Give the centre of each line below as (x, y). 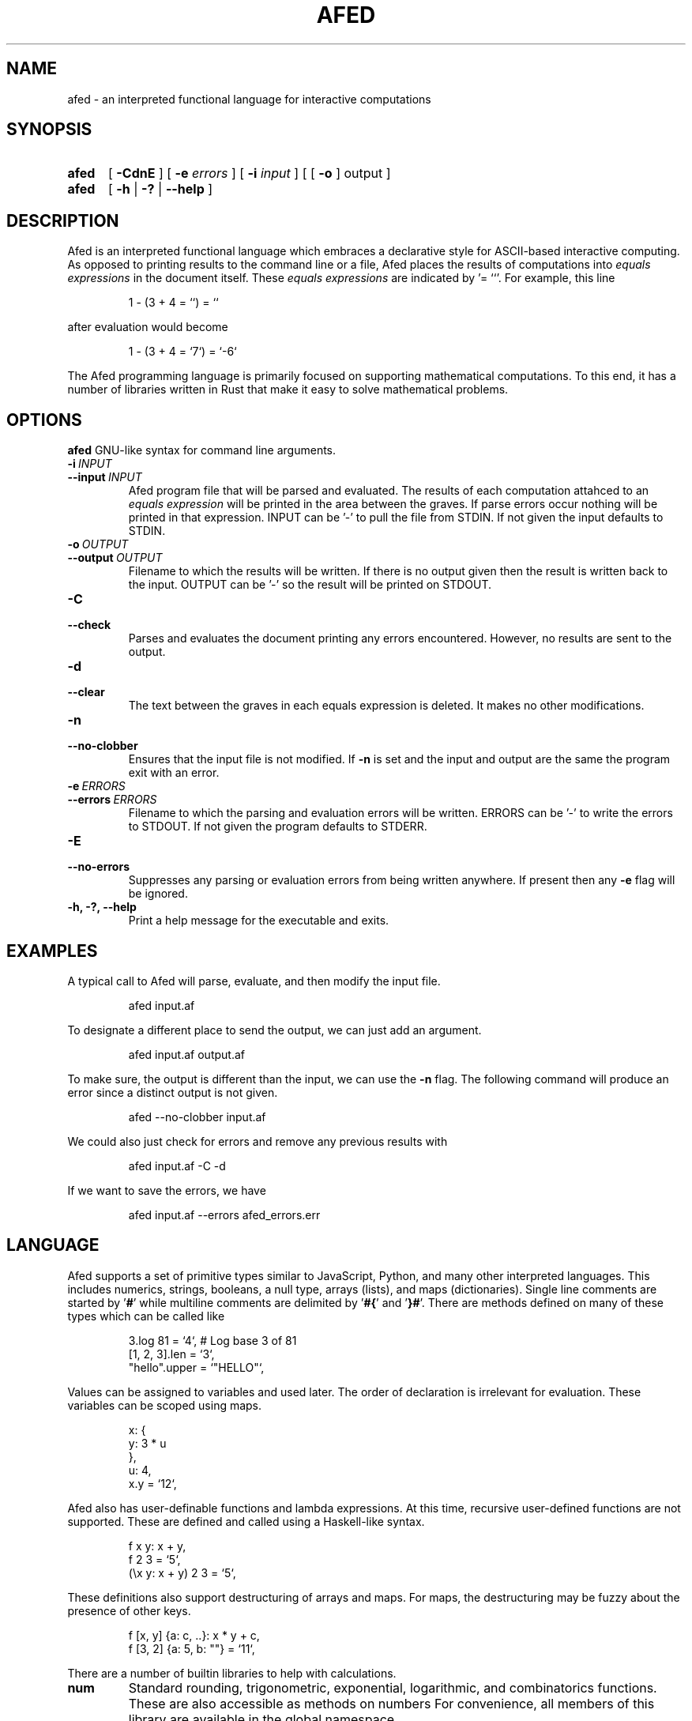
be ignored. (158, 894)
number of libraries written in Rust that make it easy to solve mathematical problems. (288, 390)
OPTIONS (44, 420)
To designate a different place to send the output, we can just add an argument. (275, 1030)
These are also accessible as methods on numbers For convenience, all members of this (391, 1703)
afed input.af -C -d (177, 1166)
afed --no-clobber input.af (197, 1117)
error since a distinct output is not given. (173, 1092)
